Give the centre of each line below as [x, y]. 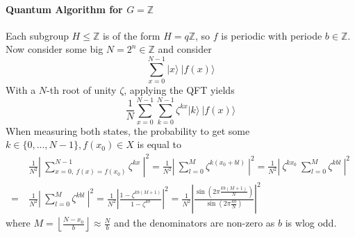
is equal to [159, 144]
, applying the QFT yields [179, 90]
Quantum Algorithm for [64, 9]
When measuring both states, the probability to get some [128, 130]
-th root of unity [82, 90]
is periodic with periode [272, 35]
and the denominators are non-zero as [195, 223]
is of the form [131, 35]
